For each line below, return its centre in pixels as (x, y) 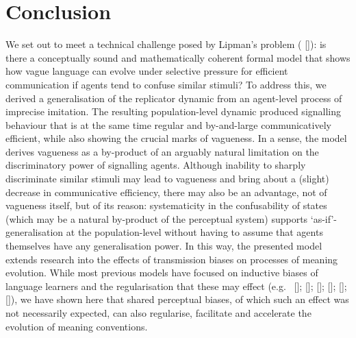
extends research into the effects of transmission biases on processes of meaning (172, 259)
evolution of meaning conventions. (77, 326)
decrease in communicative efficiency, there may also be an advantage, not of (166, 192)
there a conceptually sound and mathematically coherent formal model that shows (178, 57)
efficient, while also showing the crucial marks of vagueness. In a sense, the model (176, 138)
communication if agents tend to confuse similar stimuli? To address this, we (166, 84)
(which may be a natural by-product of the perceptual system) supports (157, 218)
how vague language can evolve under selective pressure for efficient (147, 71)
